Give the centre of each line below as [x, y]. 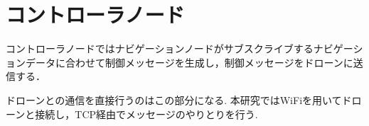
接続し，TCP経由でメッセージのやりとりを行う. [146, 114]
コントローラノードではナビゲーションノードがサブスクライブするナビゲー [180, 48]
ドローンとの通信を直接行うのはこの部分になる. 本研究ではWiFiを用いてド [179, 99]
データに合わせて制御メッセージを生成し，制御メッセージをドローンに [189, 62]
